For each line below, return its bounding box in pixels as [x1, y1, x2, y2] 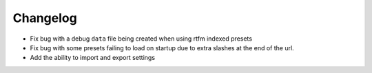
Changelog [12, 10, 77, 25]
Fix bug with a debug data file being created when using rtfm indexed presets [30, 34, 253, 43]
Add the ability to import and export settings [30, 54, 155, 62]
